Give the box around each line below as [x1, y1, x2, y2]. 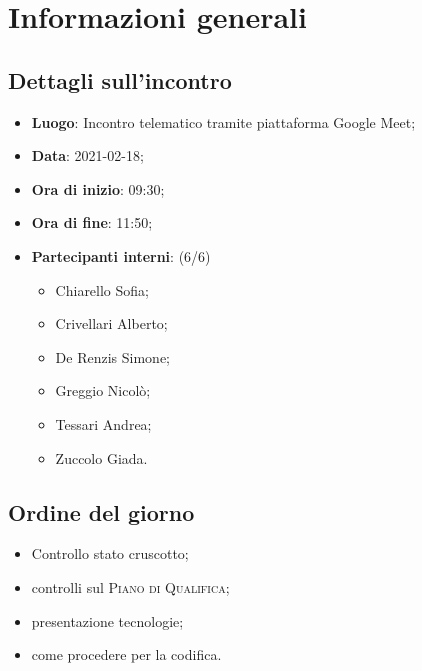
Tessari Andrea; [55, 413, 152, 434]
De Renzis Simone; [55, 346, 170, 367]
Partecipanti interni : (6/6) [31, 245, 211, 266]
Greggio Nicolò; [55, 380, 151, 401]
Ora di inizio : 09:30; [31, 178, 165, 199]
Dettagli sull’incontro [8, 64, 232, 95]
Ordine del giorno [8, 496, 195, 527]
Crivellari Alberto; [55, 313, 168, 334]
